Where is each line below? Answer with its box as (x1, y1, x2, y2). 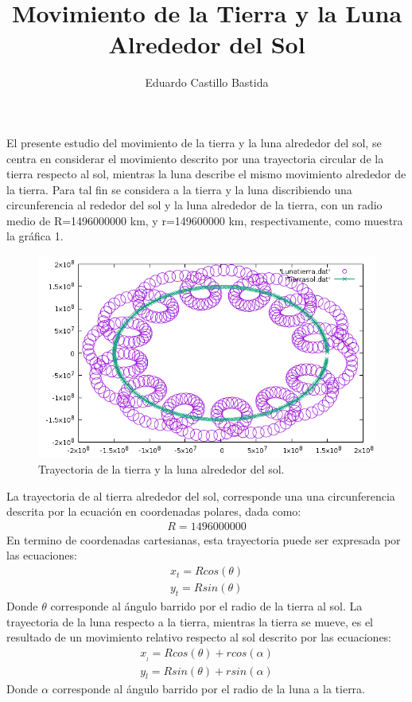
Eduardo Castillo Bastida (145, 74, 269, 91)
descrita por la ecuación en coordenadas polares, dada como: (6, 503, 301, 520)
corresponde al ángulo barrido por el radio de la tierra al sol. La (50, 597, 363, 614)
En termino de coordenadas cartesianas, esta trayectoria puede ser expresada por (6, 531, 401, 548)
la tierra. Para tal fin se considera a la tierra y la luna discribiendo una (6, 181, 352, 197)
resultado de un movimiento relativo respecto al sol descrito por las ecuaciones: (6, 629, 392, 645)
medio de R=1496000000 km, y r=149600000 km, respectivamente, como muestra (6, 212, 403, 228)
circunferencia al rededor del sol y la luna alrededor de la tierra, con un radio (6, 197, 383, 213)
